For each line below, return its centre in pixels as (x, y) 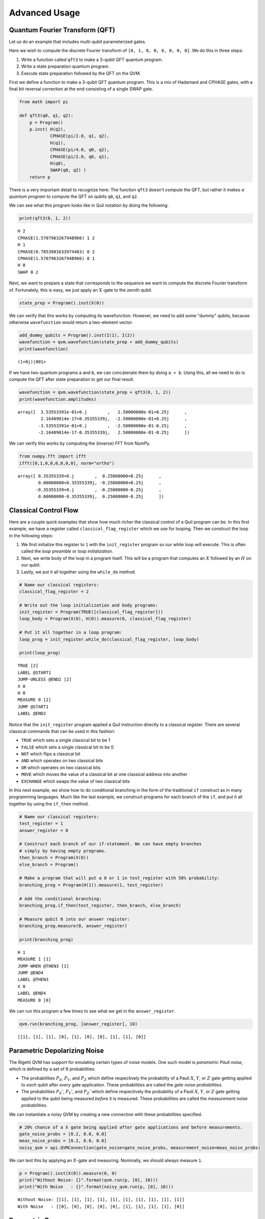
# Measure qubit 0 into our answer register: (75, 919)
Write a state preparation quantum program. (65, 66)
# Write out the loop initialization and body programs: (89, 605)
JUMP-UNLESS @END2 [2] (45, 679)
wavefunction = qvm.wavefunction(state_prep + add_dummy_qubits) (99, 342)
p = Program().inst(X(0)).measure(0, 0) (68, 1173)
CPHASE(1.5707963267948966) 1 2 (56, 238)
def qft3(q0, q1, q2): (46, 116)
